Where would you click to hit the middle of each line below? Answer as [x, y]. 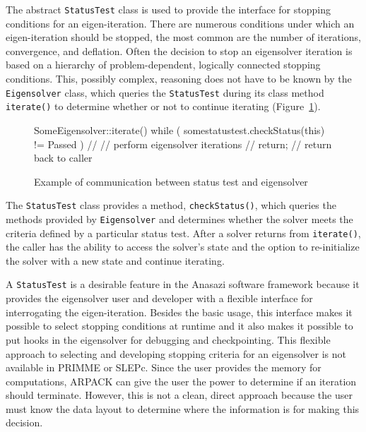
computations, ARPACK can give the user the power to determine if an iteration [181, 381]
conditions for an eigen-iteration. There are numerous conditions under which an [180, 23]
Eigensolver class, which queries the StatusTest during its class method [165, 92]
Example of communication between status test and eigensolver [171, 181]
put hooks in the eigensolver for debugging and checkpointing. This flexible [168, 339]
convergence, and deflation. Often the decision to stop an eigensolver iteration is [179, 50]
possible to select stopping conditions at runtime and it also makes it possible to [179, 326]
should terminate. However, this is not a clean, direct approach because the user [179, 395]
